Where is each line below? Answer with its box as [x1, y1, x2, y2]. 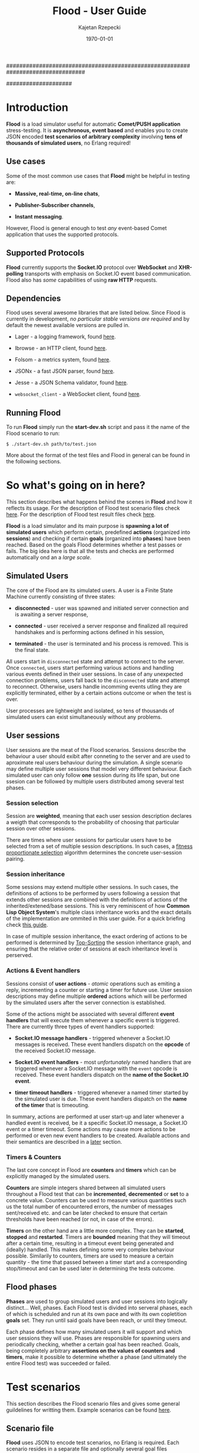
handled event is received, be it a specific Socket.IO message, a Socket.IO [6, 1119, 188, 1126]
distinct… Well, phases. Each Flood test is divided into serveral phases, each [6, 1304, 192, 1311]
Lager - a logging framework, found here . [14, 333, 116, 340]
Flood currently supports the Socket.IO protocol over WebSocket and [6, 264, 178, 271]
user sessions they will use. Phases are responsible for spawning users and [6, 1334, 191, 1342]
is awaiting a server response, [14, 610, 89, 617]
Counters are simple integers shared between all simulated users [6, 1184, 166, 1191]
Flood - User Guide [52, 4, 147, 18]
